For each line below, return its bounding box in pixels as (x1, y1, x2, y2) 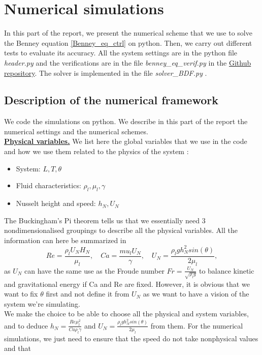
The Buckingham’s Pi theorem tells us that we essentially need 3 (4, 215, 206, 225)
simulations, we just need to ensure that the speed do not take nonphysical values (4, 333, 258, 343)
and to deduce (4, 320, 48, 331)
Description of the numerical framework (4, 92, 218, 108)
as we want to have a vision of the (143, 288, 249, 299)
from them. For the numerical (150, 320, 243, 331)
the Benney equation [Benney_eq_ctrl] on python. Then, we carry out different (4, 37, 252, 48)
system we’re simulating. (4, 298, 80, 309)
